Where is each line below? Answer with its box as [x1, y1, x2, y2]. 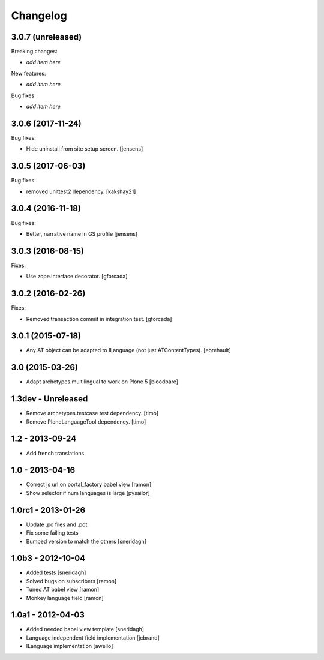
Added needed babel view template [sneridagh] [26, 626, 144, 633]
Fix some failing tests [26, 529, 79, 536]
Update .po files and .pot [26, 521, 88, 528]
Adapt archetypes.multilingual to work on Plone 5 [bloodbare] [26, 378, 179, 385]
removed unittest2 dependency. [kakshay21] [26, 188, 136, 195]
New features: [11, 70, 46, 77]
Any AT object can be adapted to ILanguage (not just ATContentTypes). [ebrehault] [26, 347, 231, 354]
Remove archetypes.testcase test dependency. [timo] [26, 410, 159, 417]
